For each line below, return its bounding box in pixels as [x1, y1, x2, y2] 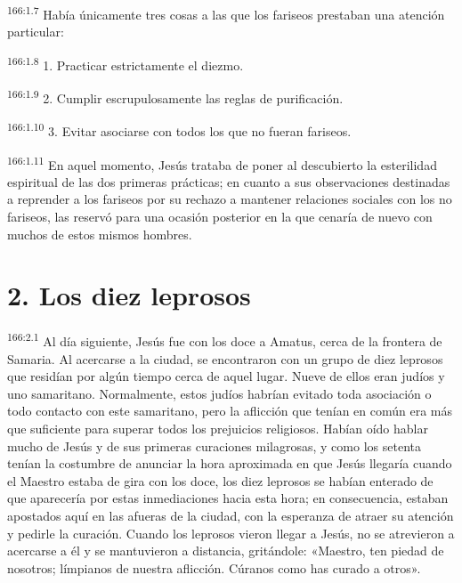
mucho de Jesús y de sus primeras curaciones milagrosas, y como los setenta [7, 436, 421, 455]
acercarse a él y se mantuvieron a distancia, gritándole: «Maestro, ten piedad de [7, 541, 444, 560]
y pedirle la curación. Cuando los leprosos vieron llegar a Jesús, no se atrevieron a [7, 523, 455, 542]
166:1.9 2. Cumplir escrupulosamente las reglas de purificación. [7, 86, 344, 107]
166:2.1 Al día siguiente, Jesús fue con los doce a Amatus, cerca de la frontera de [7, 329, 442, 350]
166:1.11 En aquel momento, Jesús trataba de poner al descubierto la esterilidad [7, 152, 437, 174]
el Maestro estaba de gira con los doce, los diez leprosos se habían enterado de [7, 471, 434, 490]
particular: [7, 22, 64, 41]
